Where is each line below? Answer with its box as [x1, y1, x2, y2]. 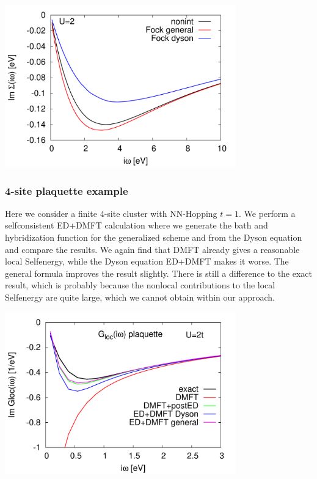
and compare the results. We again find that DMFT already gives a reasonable [5, 243, 300, 255]
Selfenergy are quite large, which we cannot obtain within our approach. [5, 291, 275, 303]
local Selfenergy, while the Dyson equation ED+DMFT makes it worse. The [5, 255, 289, 268]
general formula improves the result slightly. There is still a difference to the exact [5, 266, 313, 279]
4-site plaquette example [5, 183, 128, 198]
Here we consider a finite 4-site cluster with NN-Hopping [5, 207, 217, 219]
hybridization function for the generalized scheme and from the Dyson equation [5, 231, 302, 244]
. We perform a [238, 207, 296, 219]
